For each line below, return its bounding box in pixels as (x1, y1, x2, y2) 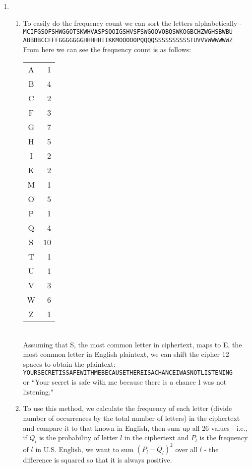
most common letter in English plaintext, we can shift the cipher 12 (23, 349, 229, 359)
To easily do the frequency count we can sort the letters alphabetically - (23, 17, 242, 28)
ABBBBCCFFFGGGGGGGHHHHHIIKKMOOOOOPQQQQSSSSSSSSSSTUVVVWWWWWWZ (23, 36, 233, 44)
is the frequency (199, 432, 248, 443)
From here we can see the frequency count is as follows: (23, 44, 191, 54)
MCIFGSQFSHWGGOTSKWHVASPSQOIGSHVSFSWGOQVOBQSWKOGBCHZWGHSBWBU (23, 28, 233, 36)
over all (175, 444, 198, 454)
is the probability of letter (39, 432, 118, 443)
